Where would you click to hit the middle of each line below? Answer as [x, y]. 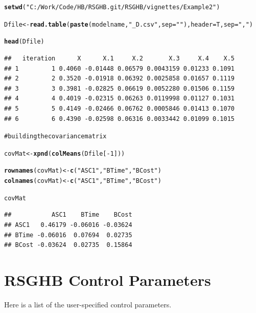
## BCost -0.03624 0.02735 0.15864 [68, 245]
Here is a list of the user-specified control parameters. [88, 304]
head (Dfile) [24, 42]
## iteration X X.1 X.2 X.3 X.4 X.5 [120, 58]
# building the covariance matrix [55, 137]
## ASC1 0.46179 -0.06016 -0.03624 [68, 225]
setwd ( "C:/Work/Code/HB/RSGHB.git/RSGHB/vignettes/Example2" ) [112, 7]
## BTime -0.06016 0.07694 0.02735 [68, 235]
